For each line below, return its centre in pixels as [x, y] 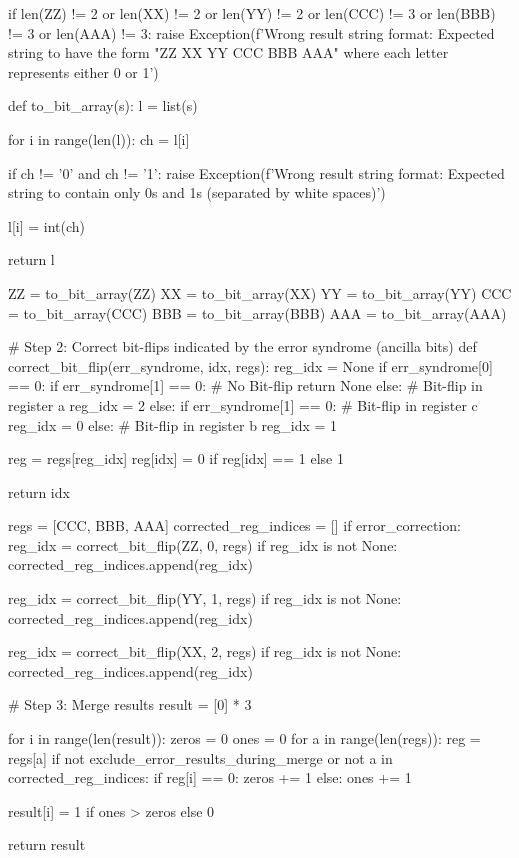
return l [31, 259]
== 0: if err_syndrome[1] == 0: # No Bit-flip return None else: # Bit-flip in [245, 385]
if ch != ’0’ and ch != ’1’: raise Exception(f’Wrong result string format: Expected [256, 172]
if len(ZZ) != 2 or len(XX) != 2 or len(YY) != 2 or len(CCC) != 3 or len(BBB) [252, 13]
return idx [39, 491]
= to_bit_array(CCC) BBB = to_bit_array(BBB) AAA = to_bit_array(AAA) [257, 312]
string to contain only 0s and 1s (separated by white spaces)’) [197, 192]
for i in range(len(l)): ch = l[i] [99, 138]
